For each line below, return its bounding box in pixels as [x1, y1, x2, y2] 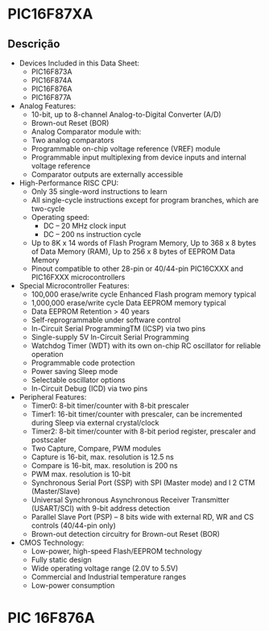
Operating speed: [31, 213, 89, 222]
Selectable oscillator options [31, 376, 126, 384]
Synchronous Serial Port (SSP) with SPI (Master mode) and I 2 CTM [31, 478, 255, 488]
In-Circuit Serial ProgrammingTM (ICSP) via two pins [31, 324, 206, 333]
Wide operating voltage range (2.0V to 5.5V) [31, 563, 179, 573]
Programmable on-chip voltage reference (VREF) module [31, 144, 221, 153]
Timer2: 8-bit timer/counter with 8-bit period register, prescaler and [31, 426, 256, 436]
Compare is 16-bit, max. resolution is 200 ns [31, 461, 178, 470]
